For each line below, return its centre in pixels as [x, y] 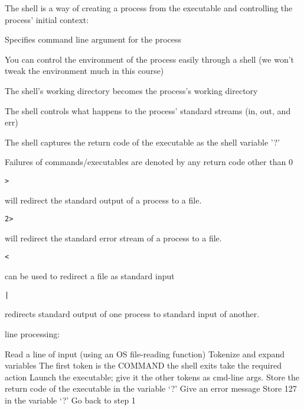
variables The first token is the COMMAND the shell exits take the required [143, 365]
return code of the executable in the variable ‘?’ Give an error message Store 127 [151, 388]
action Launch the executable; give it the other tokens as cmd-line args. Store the [152, 377]
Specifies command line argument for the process [93, 39]
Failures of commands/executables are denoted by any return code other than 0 [149, 162]
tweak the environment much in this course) [84, 71]
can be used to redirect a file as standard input [90, 276]
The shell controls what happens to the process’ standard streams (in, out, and [148, 110]
